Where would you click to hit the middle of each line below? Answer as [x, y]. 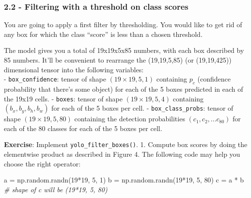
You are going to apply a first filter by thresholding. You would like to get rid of [123, 25]
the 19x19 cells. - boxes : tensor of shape [63, 98]
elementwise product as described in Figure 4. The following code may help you [122, 154]
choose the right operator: [42, 163]
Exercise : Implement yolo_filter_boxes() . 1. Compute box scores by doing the [126, 144]
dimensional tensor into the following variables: [74, 69]
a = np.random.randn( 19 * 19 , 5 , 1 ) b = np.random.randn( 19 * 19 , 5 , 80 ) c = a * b [124, 180]
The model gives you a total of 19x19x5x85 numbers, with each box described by [124, 50]
